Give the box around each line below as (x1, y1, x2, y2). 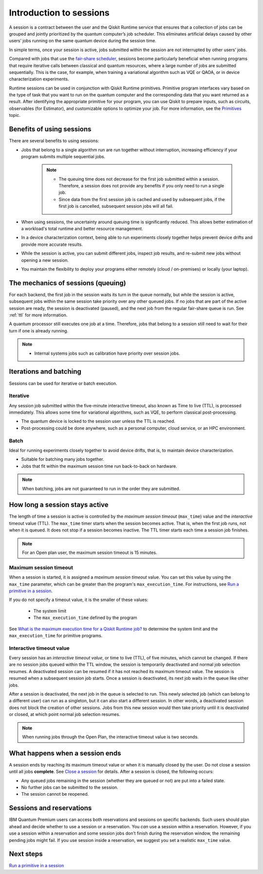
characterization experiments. (9, 76, 69, 82)
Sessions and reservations (9, 804, 92, 812)
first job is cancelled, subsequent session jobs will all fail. (58, 203, 174, 209)
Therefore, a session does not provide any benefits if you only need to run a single (58, 183, 224, 189)
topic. (9, 112, 20, 118)
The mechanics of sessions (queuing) (9, 279, 126, 287)
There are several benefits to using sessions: (9, 138, 99, 144)
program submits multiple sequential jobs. (21, 153, 106, 159)
